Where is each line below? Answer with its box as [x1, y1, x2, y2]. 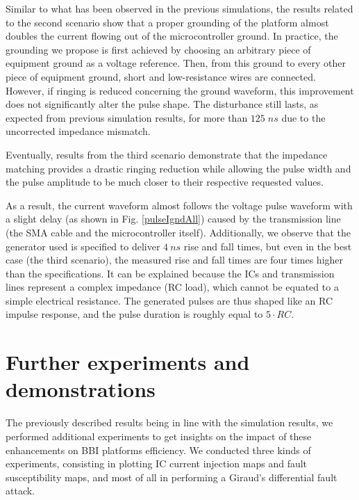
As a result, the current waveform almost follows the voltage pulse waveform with [6, 197, 353, 212]
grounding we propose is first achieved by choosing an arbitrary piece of [6, 42, 311, 56]
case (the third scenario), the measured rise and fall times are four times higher [6, 252, 344, 267]
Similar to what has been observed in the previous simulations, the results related [6, 1, 353, 15]
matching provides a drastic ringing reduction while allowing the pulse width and [6, 161, 351, 175]
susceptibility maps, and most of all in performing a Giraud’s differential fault [6, 469, 337, 484]
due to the [281, 110, 326, 124]
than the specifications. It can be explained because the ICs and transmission [6, 266, 335, 280]
